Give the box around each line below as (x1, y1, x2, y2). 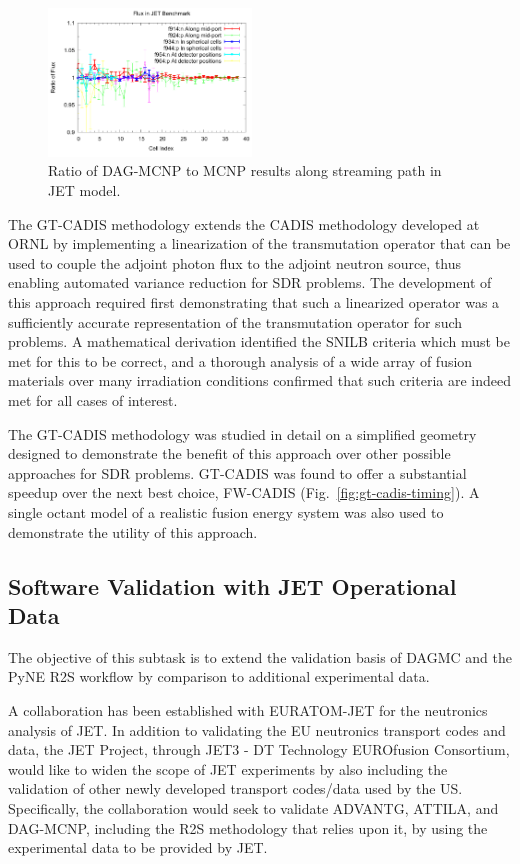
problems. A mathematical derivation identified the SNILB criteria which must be (8, 331, 510, 352)
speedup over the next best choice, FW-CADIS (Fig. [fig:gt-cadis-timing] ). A (8, 482, 480, 503)
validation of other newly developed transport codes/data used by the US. (8, 778, 463, 799)
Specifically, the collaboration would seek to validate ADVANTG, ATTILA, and (8, 797, 499, 818)
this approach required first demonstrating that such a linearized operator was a (8, 292, 500, 313)
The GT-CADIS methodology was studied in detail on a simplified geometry (8, 423, 477, 444)
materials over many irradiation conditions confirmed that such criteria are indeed (8, 370, 512, 391)
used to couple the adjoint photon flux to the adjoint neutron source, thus (8, 252, 462, 273)
